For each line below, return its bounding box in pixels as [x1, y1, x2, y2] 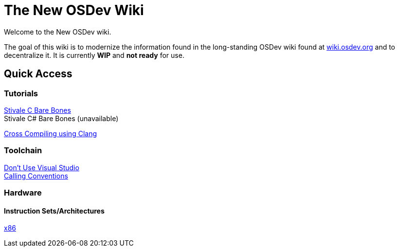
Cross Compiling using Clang [4, 129, 97, 138]
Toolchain [4, 145, 42, 156]
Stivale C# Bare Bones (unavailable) [4, 114, 119, 123]
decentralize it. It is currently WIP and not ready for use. [4, 51, 184, 59]
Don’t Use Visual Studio [4, 163, 79, 172]
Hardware [4, 188, 42, 198]
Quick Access [4, 68, 73, 80]
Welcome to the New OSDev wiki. [4, 27, 111, 36]
